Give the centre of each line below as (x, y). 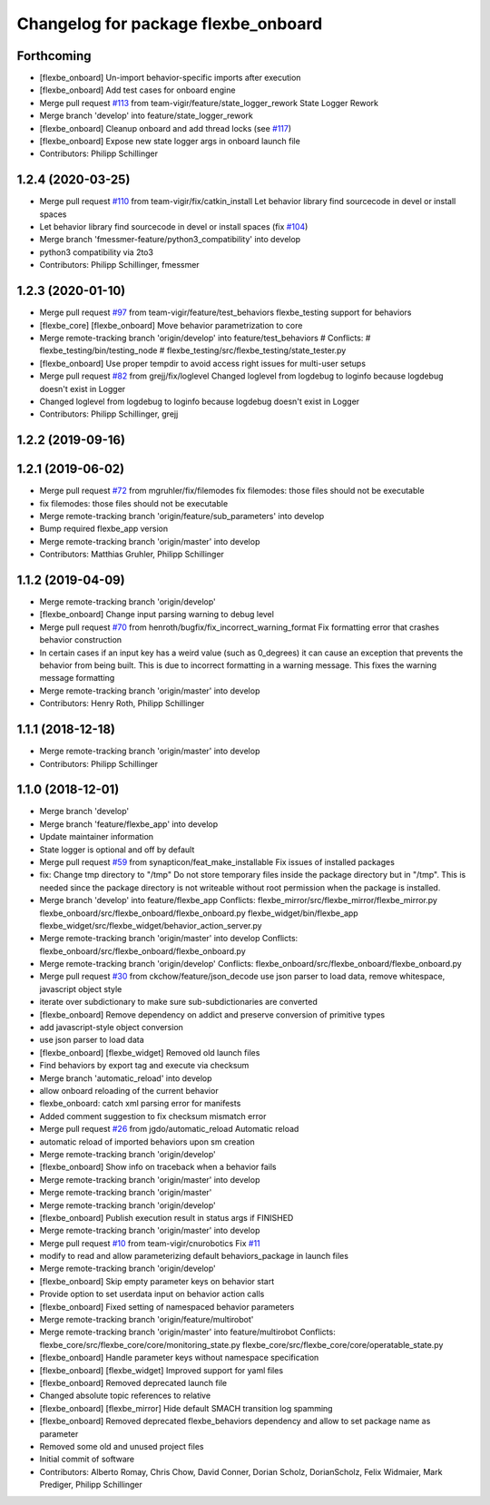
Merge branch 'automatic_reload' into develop (126, 1078)
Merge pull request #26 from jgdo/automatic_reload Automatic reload (169, 1129)
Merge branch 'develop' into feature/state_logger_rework (147, 116)
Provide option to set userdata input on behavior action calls (152, 1294)
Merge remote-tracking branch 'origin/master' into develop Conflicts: (169, 939)
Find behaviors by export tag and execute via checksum (144, 1066)
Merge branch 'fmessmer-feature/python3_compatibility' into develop (170, 240)
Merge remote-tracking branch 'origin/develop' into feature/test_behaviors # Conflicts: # (205, 338)
